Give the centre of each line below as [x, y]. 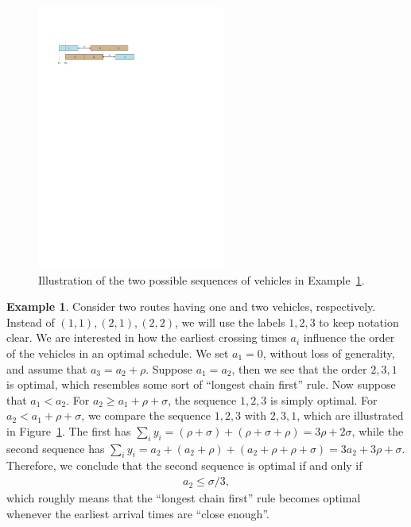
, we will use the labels [230, 322]
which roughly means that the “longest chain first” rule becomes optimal [184, 498]
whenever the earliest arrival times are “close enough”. [138, 513]
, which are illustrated [350, 415]
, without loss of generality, [329, 353]
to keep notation [359, 322]
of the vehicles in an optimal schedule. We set [118, 353]
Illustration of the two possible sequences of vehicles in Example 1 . [202, 279]
